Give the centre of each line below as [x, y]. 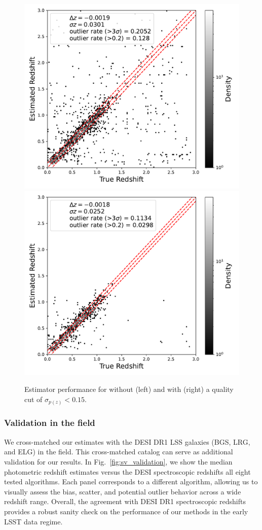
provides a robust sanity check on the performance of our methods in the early [126, 511]
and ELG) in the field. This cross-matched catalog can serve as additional [119, 452]
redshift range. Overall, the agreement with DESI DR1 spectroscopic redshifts [125, 501]
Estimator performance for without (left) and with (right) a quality [129, 389]
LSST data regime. [33, 521]
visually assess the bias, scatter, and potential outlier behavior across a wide [123, 491]
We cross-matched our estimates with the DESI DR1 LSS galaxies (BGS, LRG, [127, 441]
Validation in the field [50, 423]
